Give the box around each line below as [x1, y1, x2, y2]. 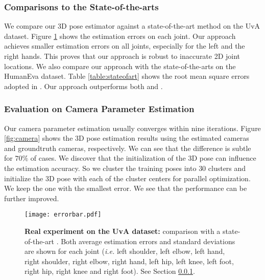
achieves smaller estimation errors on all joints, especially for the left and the [4, 40, 245, 51]
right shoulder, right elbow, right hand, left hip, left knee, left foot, [25, 255, 234, 266]
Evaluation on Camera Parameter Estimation [4, 102, 195, 115]
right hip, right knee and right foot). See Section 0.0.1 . [25, 266, 195, 276]
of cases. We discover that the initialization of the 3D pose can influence [30, 153, 256, 163]
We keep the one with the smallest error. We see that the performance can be [4, 183, 247, 193]
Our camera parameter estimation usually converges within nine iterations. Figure [4, 122, 261, 133]
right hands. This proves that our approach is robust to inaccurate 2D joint [4, 51, 240, 61]
